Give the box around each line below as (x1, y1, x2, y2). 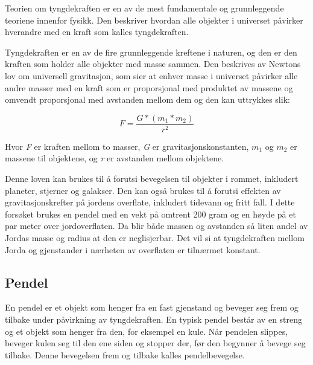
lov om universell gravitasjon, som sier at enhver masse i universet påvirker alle (5, 69, 298, 82)
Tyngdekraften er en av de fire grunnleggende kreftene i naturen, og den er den (5, 45, 297, 58)
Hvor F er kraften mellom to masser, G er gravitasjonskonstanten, (5, 140, 249, 152)
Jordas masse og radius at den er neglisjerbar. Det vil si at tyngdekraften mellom (5, 231, 305, 244)
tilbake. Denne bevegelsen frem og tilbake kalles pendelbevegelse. (5, 348, 245, 361)
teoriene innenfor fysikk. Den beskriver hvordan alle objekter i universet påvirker (5, 13, 303, 26)
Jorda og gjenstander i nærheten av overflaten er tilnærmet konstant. (5, 243, 261, 256)
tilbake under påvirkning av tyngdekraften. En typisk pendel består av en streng (5, 312, 303, 325)
